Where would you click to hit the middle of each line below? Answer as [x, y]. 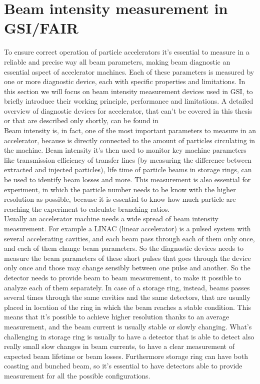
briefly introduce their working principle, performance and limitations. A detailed [129, 101]
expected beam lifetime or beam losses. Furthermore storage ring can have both [126, 356]
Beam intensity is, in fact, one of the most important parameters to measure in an [130, 130]
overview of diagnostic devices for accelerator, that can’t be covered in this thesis [128, 110]
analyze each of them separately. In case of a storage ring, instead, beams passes [127, 287]
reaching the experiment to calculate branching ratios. [87, 209]
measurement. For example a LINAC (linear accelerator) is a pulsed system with [127, 228]
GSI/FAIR [41, 28]
